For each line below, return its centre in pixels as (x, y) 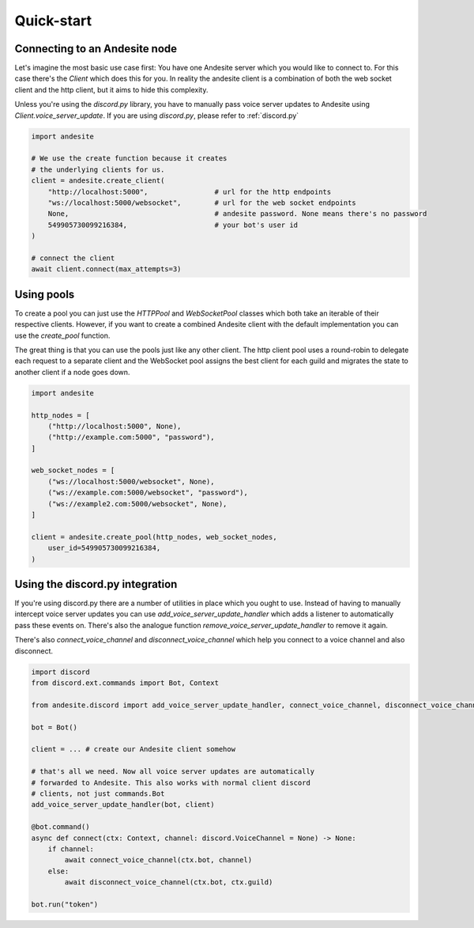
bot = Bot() (55, 727)
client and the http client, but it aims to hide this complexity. (111, 89)
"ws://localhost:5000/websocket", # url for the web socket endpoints (202, 203)
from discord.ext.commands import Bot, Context (125, 683)
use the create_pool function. (62, 335)
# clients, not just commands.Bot (98, 794)
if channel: (71, 849)
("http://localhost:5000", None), (115, 426)
